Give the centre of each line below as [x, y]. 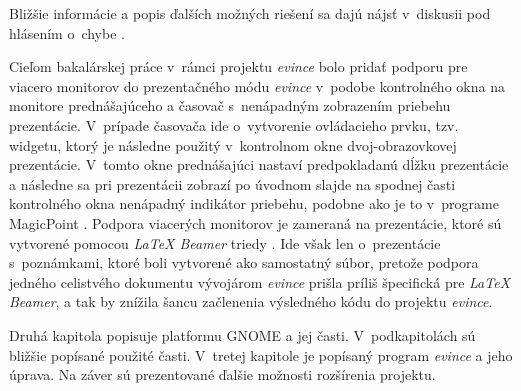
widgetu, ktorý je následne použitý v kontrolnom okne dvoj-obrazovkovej [233, 144]
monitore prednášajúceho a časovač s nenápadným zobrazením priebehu [230, 105]
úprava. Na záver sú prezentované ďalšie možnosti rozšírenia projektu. [222, 374]
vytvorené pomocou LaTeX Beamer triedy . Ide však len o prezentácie [225, 242]
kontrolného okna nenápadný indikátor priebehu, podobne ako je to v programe [254, 203]
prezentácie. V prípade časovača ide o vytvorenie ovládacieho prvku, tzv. [234, 124]
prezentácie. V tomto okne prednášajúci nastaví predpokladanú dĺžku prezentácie [259, 164]
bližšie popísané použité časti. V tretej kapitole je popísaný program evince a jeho [261, 354]
